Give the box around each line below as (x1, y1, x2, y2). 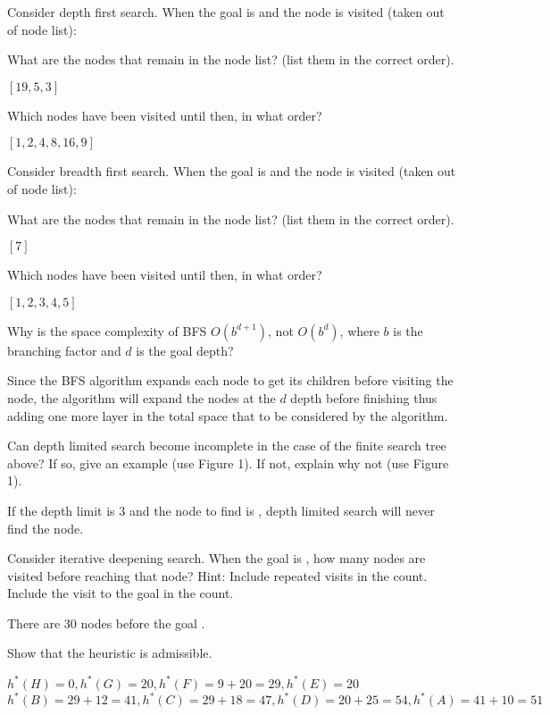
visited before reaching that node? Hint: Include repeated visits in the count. (7, 566, 428, 585)
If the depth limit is (7, 500, 115, 519)
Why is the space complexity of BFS (7, 321, 207, 340)
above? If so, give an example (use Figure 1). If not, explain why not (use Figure (7, 453, 449, 472)
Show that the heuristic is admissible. (7, 643, 212, 662)
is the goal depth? (136, 341, 234, 359)
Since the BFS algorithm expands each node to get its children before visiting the (7, 371, 454, 390)
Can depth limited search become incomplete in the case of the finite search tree (7, 436, 446, 455)
